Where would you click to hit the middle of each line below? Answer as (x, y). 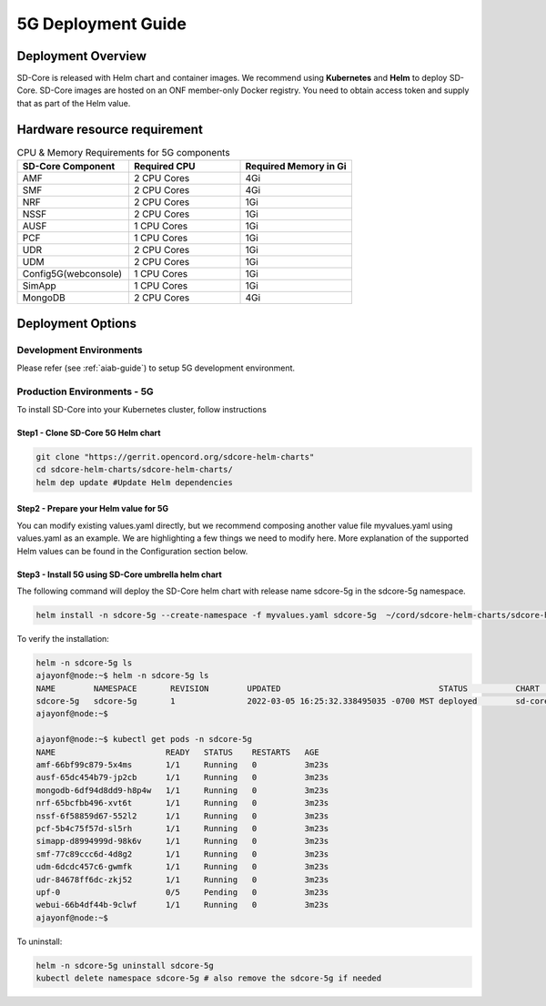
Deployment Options (76, 323)
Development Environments (80, 350)
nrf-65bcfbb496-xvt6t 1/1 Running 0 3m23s (182, 803)
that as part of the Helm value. (74, 103)
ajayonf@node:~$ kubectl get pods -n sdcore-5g (144, 739)
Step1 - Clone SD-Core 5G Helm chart (89, 433)
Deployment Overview (82, 56)
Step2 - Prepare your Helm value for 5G (93, 509)
